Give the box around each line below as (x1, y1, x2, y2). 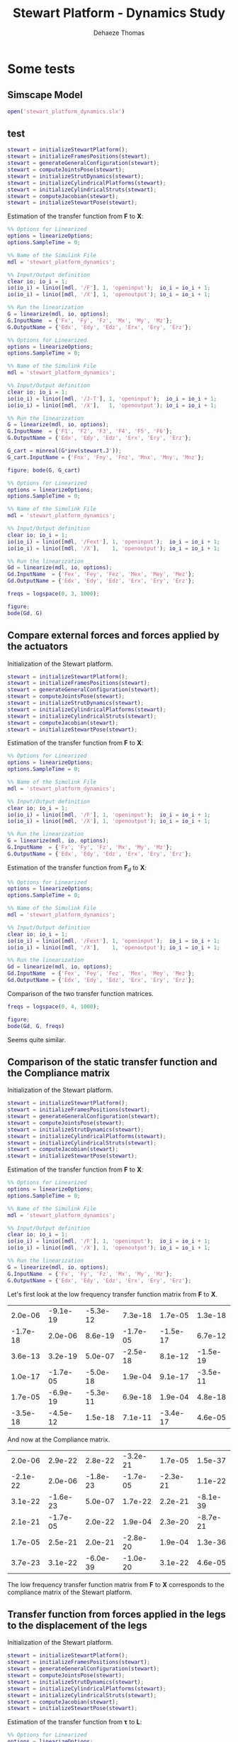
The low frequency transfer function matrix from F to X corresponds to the (7, 1580, 225, 1589)
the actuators (7, 641, 69, 653)
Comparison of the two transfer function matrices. (7, 989, 154, 997)
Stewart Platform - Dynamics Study (13, 5, 225, 21)
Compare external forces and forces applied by (7, 629, 220, 642)
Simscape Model (7, 89, 83, 101)
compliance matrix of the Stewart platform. (7, 1588, 132, 1596)
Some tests (7, 60, 76, 77)
